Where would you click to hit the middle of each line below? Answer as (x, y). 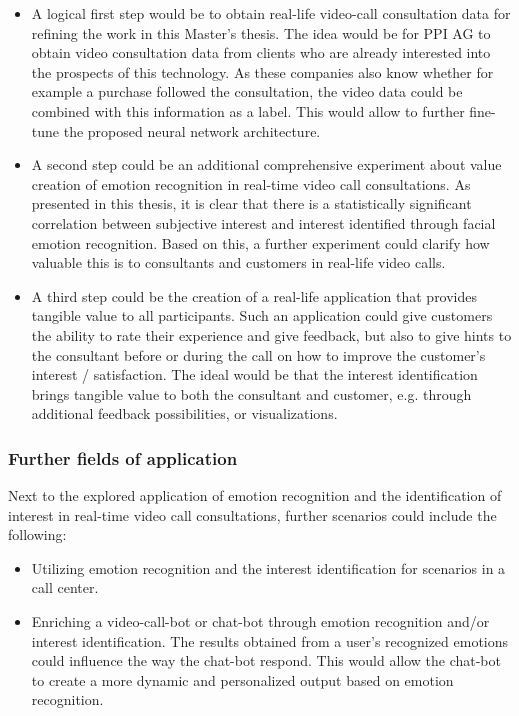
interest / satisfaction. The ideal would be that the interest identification (254, 374)
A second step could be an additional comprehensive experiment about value (266, 164)
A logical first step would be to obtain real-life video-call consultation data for (271, 13)
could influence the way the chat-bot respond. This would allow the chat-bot (266, 660)
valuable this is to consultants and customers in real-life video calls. (238, 262)
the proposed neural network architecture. (192, 130)
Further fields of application (123, 457)
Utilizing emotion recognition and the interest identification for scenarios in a (268, 567)
